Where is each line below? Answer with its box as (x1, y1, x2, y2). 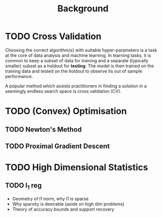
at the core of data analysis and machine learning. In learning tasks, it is (5, 52, 152, 58)
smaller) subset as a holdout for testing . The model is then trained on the (5, 63, 154, 69)
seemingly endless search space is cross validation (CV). (5, 88, 122, 94)
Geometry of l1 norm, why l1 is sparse (12, 196, 89, 202)
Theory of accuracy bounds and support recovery (12, 206, 115, 213)
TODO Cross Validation (5, 31, 102, 42)
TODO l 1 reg (5, 181, 42, 191)
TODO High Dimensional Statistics (5, 162, 148, 173)
